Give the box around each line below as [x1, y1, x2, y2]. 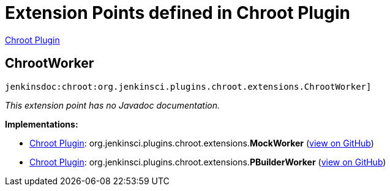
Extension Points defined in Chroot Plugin [5, 2, 351, 23]
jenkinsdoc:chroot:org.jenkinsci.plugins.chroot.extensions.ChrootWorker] [5, 81, 372, 92]
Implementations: [5, 118, 78, 129]
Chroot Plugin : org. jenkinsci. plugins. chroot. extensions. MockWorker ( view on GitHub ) [29, 137, 374, 148]
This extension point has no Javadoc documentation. [5, 99, 220, 110]
